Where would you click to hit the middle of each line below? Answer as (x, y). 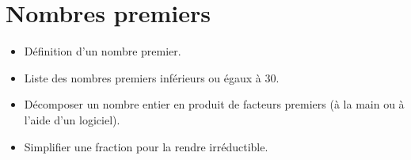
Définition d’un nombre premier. (103, 51)
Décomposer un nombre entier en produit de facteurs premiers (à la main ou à (214, 104)
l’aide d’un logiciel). (72, 119)
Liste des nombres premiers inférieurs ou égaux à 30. (152, 77)
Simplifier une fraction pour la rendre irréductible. (146, 146)
